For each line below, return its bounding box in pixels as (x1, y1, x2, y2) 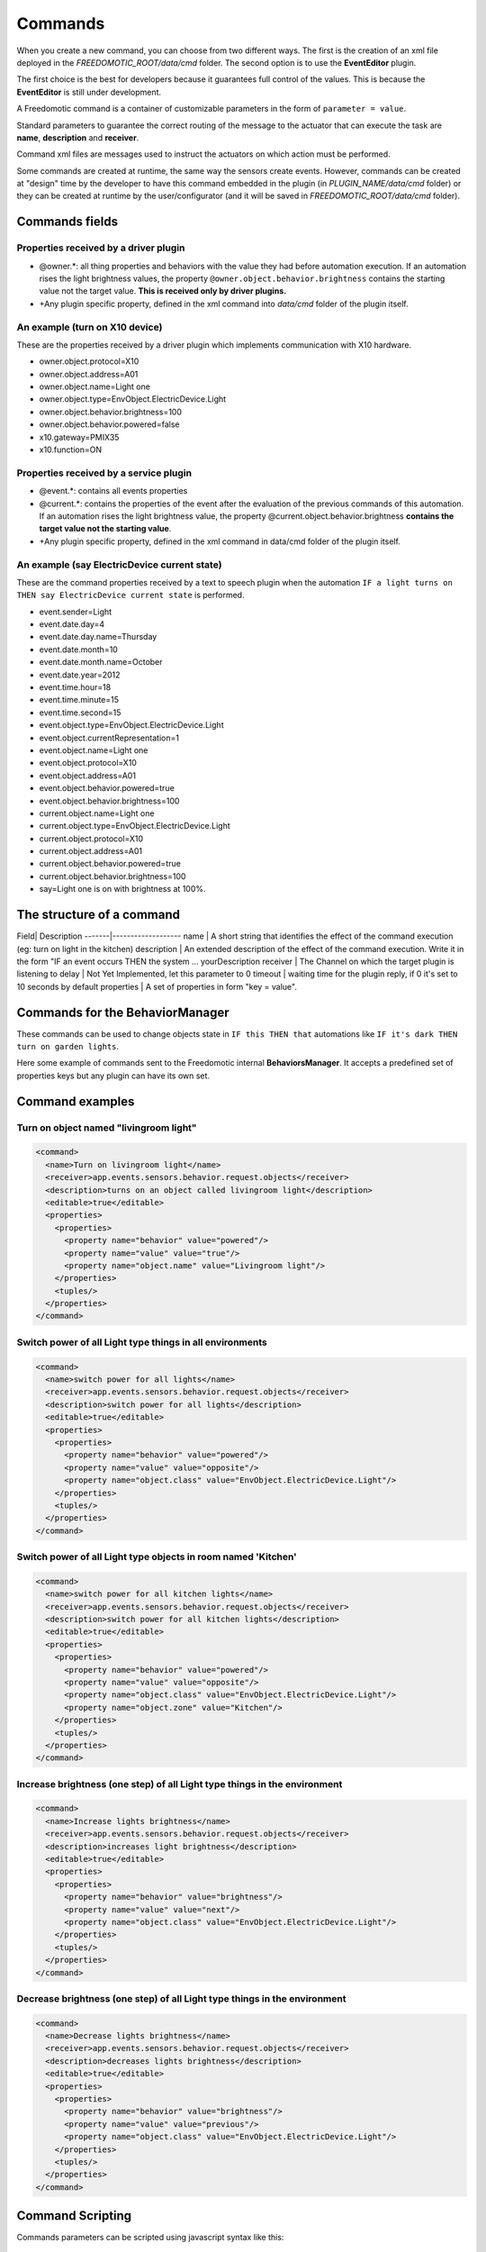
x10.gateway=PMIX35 (39, 431, 120, 442)
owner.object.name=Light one (39, 381, 150, 392)
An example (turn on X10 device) (16, 321, 163, 333)
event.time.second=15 (39, 707, 121, 718)
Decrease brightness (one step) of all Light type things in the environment (16, 1992, 346, 2004)
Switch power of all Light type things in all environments (16, 1336, 267, 1348)
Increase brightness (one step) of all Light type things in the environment (16, 1777, 343, 1790)
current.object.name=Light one (39, 807, 155, 819)
